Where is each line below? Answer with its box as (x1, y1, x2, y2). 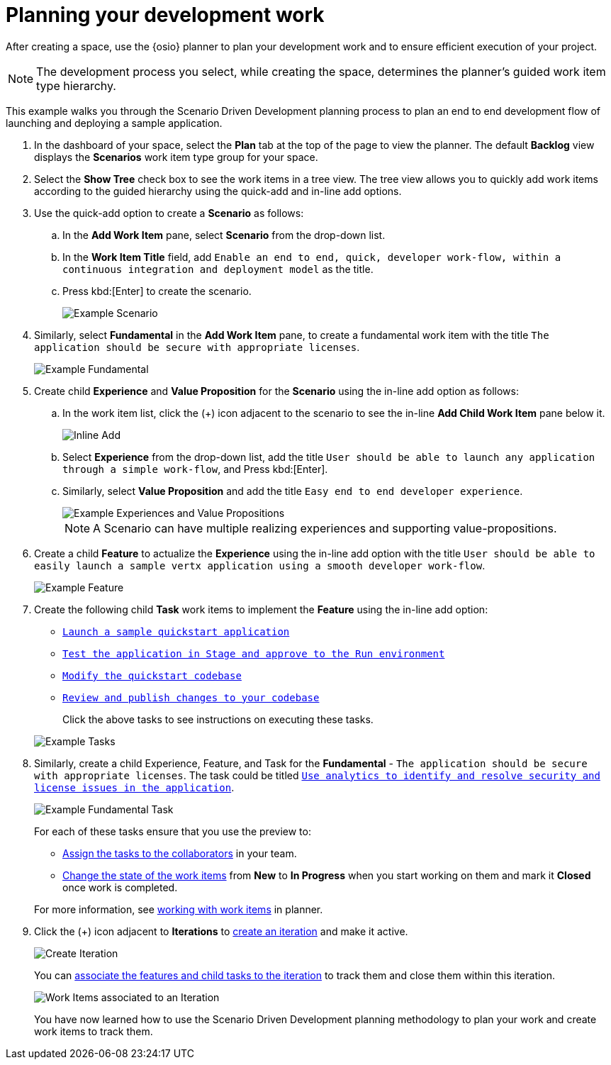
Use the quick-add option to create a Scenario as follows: (34, 206, 304, 219)
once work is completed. (62, 881, 178, 893)
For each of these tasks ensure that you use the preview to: (34, 825, 311, 837)
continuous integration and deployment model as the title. (62, 262, 374, 275)
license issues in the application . (34, 781, 235, 793)
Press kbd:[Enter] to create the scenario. (62, 284, 252, 297)
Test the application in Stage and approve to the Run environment (62, 647, 445, 659)
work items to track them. (34, 1025, 153, 1037)
